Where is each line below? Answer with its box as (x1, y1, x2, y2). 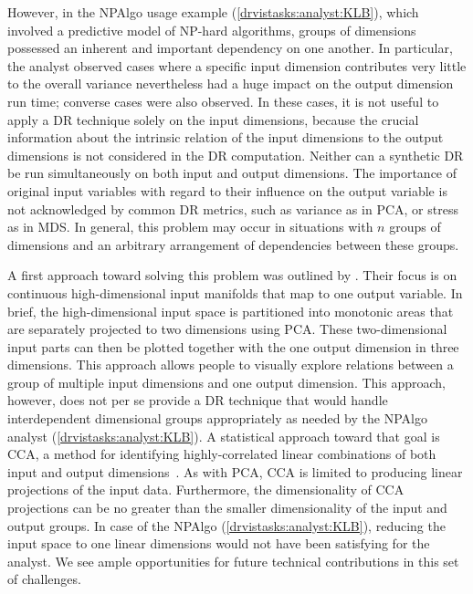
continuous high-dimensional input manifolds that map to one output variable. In (7, 283, 463, 302)
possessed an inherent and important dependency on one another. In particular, (7, 38, 453, 57)
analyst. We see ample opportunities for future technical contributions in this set (7, 551, 459, 570)
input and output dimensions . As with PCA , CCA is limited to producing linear (7, 462, 463, 481)
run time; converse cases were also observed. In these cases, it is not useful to (7, 91, 439, 110)
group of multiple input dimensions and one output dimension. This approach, (7, 372, 446, 391)
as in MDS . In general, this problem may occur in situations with (7, 217, 373, 236)
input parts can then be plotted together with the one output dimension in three (7, 337, 459, 356)
